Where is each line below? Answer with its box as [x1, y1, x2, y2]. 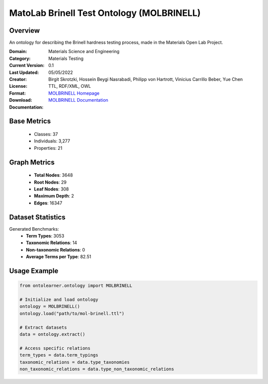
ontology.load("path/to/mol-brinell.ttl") [19, 311, 125, 316]
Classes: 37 [34, 131, 58, 137]
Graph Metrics [9, 158, 55, 166]
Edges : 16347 [34, 200, 63, 206]
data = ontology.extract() [19, 331, 85, 337]
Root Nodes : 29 [34, 179, 67, 185]
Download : [9, 97, 32, 103]
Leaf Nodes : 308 [34, 186, 69, 192]
